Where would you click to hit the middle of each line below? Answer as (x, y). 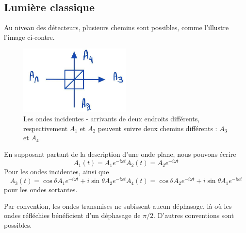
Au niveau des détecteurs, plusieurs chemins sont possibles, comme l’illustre (116, 27)
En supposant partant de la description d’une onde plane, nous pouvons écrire (120, 154)
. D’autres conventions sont (194, 215)
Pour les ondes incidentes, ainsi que (57, 172)
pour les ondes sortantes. (41, 190)
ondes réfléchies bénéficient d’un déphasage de (72, 215)
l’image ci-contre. (29, 37)
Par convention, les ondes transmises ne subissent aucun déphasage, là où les (118, 206)
